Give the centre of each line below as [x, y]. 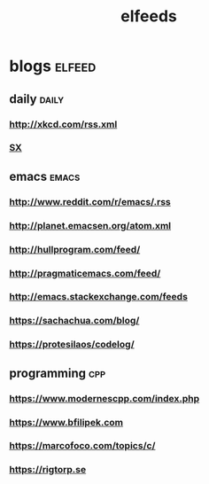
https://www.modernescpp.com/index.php [104, 398]
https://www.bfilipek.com [66, 422]
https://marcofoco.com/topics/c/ [82, 446]
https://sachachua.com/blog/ [74, 321]
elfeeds [149, 16]
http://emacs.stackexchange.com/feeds [99, 297]
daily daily [37, 99]
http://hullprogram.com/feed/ [75, 249]
